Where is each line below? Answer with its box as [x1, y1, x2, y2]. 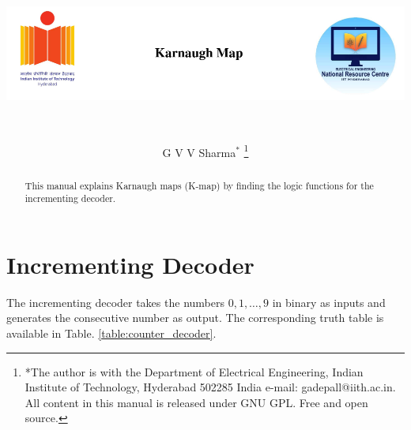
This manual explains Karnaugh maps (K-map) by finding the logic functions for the [25, 178, 374, 192]
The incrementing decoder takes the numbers [6, 294, 224, 310]
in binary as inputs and [272, 294, 386, 310]
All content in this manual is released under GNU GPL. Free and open [25, 394, 368, 410]
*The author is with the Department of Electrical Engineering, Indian [25, 363, 364, 380]
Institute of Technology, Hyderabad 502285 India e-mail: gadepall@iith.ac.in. [25, 379, 396, 395]
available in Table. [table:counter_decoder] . [6, 325, 217, 342]
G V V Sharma [162, 144, 236, 160]
